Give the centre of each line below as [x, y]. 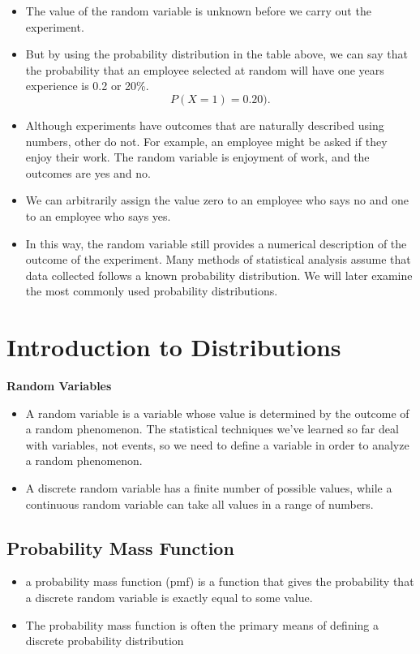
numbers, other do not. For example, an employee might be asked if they [206, 141]
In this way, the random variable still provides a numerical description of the [216, 243]
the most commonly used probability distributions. [152, 291]
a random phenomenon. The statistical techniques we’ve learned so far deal [212, 429]
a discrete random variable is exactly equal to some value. [169, 597]
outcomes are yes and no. [88, 172]
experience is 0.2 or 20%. [87, 86]
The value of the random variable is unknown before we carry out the [198, 11]
